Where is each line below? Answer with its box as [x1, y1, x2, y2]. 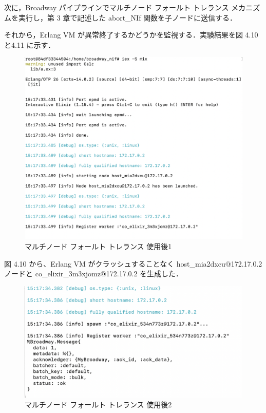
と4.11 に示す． [4, 39, 55, 50]
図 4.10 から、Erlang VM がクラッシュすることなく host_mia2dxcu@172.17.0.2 [4, 258, 262, 269]
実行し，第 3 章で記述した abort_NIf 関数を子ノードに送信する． [18, 12, 237, 23]
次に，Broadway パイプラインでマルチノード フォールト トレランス [4, 2, 229, 12]
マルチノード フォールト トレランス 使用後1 [25, 240, 172, 251]
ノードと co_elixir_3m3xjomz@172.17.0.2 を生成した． [4, 268, 183, 279]
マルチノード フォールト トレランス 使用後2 [25, 399, 172, 410]
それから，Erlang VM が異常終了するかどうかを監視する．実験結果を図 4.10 [4, 29, 258, 40]
